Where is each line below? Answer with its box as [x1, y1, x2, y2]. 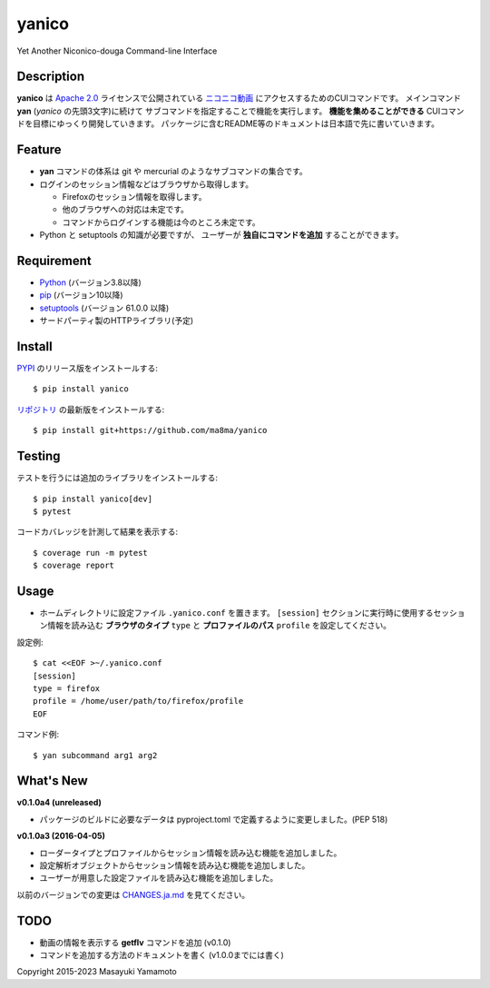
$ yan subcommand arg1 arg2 [33, 750, 158, 760]
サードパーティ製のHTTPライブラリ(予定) [39, 315, 194, 326]
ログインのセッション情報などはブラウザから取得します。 [39, 178, 254, 190]
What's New [16, 773, 88, 789]
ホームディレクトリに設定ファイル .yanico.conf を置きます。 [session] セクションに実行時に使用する [39, 608, 434, 618]
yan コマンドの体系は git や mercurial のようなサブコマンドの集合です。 [39, 166, 308, 177]
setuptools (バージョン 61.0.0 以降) [39, 302, 170, 313]
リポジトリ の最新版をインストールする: [16, 404, 165, 415]
